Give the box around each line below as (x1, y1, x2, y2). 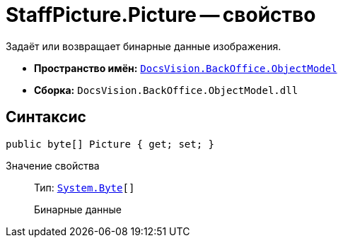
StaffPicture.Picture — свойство (6, 3, 316, 27)
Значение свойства (6, 159, 100, 172)
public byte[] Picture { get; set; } (6, 138, 215, 150)
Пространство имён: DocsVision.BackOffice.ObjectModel (34, 61, 337, 74)
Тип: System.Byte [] (34, 181, 135, 194)
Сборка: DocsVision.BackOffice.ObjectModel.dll (34, 83, 298, 96)
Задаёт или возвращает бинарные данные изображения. (6, 40, 281, 52)
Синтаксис (6, 108, 86, 126)
